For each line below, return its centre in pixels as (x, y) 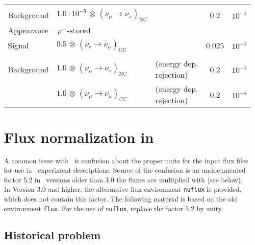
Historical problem (52, 234)
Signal (18, 45)
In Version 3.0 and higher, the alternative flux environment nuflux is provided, (123, 189)
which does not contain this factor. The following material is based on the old (121, 198)
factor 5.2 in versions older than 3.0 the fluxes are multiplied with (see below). (123, 179)
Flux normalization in (79, 137)
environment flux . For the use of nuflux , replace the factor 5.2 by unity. (114, 208)
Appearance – (32, 30)
